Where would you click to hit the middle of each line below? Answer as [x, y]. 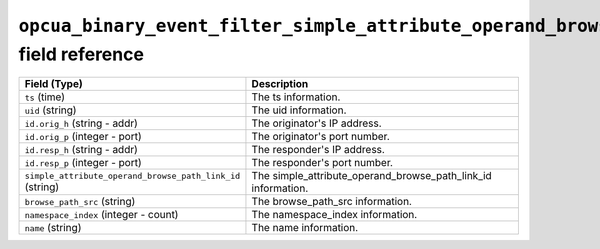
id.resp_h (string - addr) [81, 150]
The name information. [305, 228]
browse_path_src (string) [80, 202]
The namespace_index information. [334, 215]
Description [280, 84]
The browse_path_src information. [331, 202]
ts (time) [44, 97]
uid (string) [50, 110]
